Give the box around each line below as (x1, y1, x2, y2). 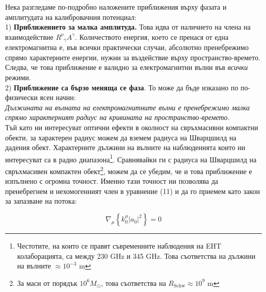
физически (5, 92, 38, 103)
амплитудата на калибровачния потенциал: (5, 11, 137, 22)
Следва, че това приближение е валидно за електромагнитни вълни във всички (5, 62, 248, 72)
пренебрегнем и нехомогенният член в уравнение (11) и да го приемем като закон (5, 185, 260, 196)
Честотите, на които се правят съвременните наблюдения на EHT (17, 240, 222, 251)
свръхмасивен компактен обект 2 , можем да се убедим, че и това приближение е (5, 164, 252, 176)
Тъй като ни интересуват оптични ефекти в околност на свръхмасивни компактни (5, 121, 258, 132)
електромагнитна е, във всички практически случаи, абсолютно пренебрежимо (5, 42, 249, 53)
